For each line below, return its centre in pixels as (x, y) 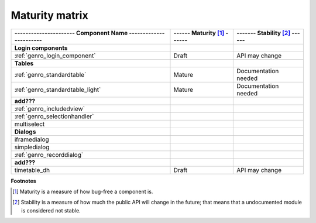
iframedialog (32, 139)
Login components (41, 48)
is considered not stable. (51, 210)
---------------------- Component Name (71, 33)
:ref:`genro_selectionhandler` (54, 116)
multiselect (30, 124)
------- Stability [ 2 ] (263, 33)
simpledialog (32, 147)
